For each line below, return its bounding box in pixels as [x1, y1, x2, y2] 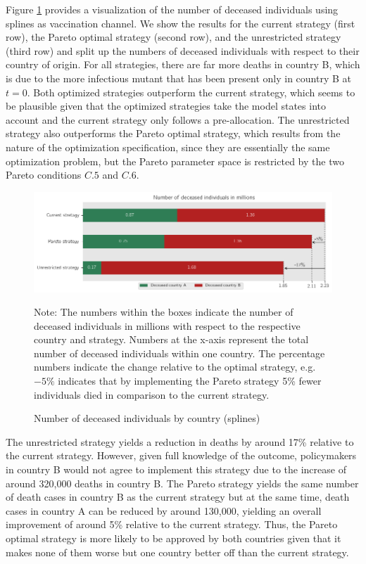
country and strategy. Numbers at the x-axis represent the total [34, 332, 309, 347]
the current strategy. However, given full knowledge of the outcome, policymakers [6, 448, 357, 463]
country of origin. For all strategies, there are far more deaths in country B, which [6, 57, 360, 72]
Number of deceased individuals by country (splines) [34, 411, 260, 425]
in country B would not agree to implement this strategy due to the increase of [6, 462, 346, 477]
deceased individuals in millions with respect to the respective [34, 318, 301, 333]
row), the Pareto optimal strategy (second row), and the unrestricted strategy [6, 30, 341, 44]
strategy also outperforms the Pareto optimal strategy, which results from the [6, 126, 341, 141]
